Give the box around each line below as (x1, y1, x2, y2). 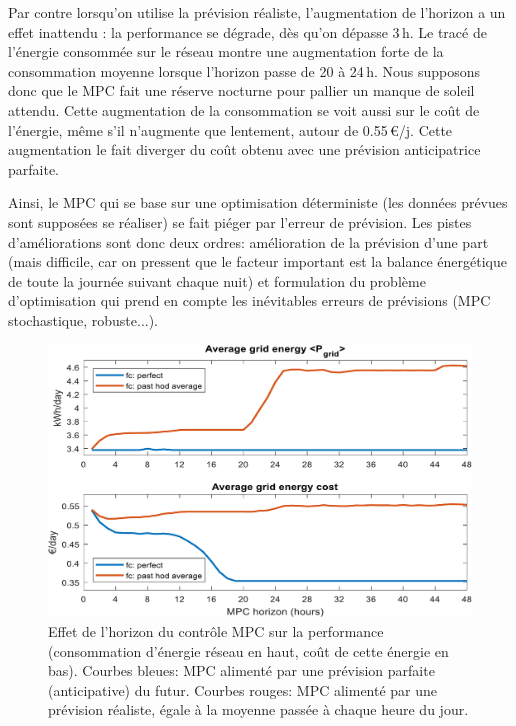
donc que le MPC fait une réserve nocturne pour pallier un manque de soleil (8, 80, 475, 101)
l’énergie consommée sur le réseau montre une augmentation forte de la (8, 41, 444, 62)
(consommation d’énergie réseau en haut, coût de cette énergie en (48, 640, 449, 661)
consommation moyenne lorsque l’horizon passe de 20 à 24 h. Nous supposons (8, 60, 481, 81)
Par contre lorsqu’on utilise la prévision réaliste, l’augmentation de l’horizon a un (8, 2, 506, 22)
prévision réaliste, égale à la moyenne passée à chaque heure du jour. (48, 699, 469, 720)
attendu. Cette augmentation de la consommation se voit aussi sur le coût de (8, 99, 480, 120)
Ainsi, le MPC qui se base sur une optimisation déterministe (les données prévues (8, 192, 508, 213)
